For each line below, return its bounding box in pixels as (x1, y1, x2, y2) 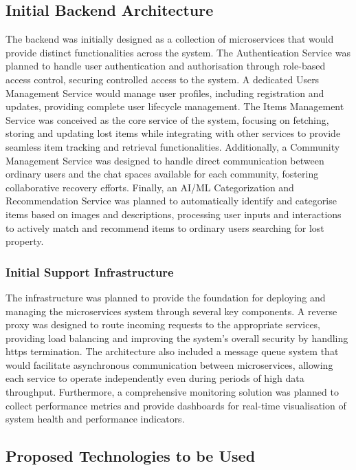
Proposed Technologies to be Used (5, 445, 256, 467)
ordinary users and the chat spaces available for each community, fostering (5, 167, 319, 181)
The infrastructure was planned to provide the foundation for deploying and (5, 290, 326, 304)
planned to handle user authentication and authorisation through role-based (5, 58, 326, 73)
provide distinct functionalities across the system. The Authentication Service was (5, 45, 351, 59)
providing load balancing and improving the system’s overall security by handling (5, 330, 348, 345)
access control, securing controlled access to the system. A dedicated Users (5, 72, 320, 86)
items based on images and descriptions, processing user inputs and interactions (5, 206, 342, 221)
